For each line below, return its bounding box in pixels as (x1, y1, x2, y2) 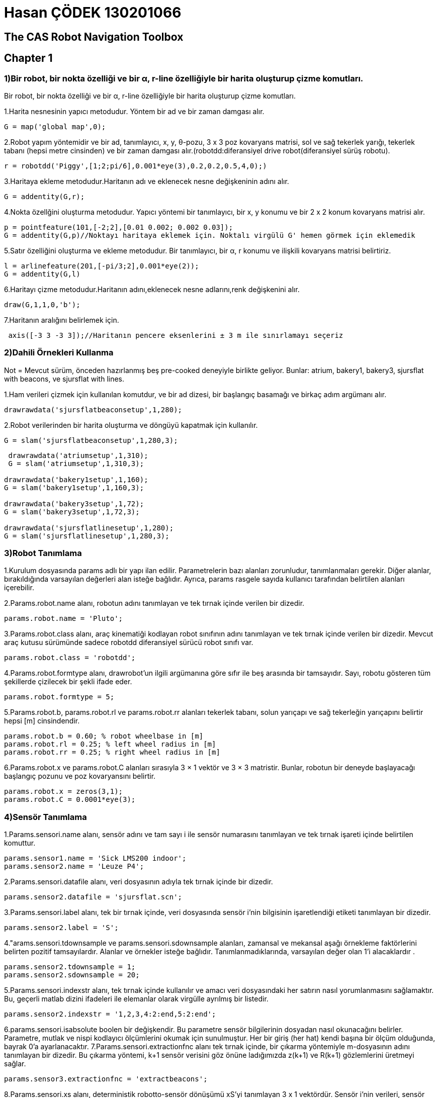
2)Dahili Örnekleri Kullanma (4, 347, 114, 358)
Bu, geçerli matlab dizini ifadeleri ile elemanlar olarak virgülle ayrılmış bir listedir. (4, 994, 269, 1003)
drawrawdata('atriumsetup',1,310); (8, 451, 148, 460)
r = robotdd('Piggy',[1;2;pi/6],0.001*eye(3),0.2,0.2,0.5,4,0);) (4, 161, 267, 170)
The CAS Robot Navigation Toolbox (4, 30, 184, 43)
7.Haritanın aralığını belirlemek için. (4, 315, 119, 324)
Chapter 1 (4, 52, 53, 65)
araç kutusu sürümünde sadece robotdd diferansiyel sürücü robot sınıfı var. (4, 638, 253, 647)
